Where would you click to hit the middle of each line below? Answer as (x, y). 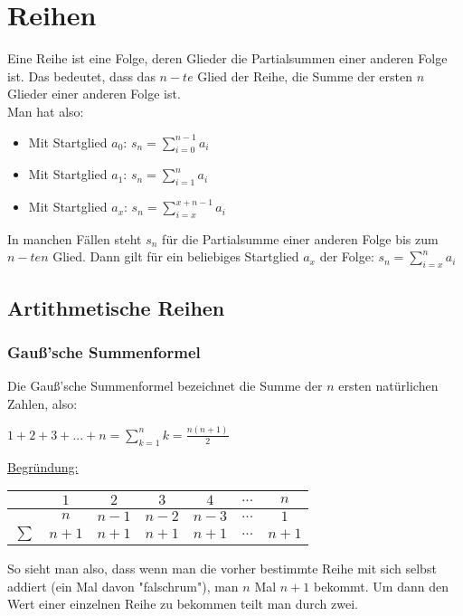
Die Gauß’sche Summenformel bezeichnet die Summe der (165, 386)
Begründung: (43, 466)
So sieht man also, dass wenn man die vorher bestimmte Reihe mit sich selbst (222, 569)
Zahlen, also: (43, 403)
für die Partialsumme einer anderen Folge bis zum (300, 238)
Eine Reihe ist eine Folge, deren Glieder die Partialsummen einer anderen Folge (227, 58)
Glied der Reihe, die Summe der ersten (305, 76)
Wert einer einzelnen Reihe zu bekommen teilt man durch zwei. (183, 604)
